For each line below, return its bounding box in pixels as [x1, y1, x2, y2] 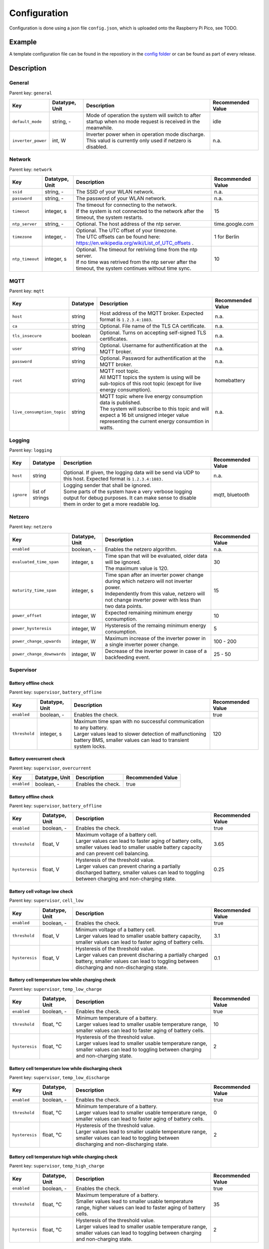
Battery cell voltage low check [9, 888, 73, 894]
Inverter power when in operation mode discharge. [86, 131, 205, 137]
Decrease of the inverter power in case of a [105, 647, 207, 654]
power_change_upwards [12, 638, 62, 644]
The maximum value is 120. [105, 565, 169, 572]
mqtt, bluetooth [213, 491, 250, 498]
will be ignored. [105, 559, 141, 566]
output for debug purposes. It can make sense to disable [63, 495, 197, 502]
